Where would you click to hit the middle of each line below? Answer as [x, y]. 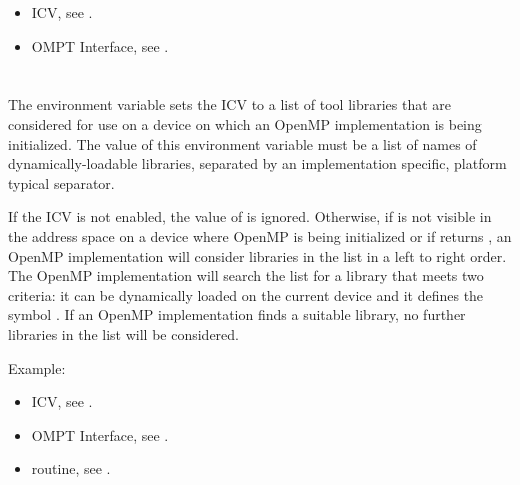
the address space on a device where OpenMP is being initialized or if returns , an [260, 235]
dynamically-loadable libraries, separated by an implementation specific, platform [257, 163]
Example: [37, 367]
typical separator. [61, 182]
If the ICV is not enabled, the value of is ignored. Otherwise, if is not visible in [250, 216]
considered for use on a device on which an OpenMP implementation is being [245, 123]
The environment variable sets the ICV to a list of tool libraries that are [230, 104]
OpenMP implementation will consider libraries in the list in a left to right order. [257, 255]
